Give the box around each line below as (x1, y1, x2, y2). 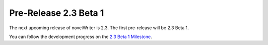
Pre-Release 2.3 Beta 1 (9, 7, 104, 18)
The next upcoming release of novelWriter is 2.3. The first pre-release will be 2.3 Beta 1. (9, 25, 189, 31)
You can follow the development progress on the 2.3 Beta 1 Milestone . (9, 34, 152, 40)
